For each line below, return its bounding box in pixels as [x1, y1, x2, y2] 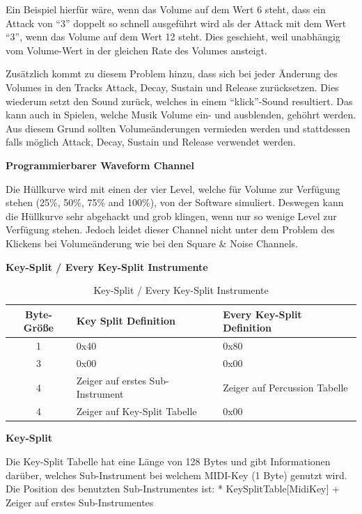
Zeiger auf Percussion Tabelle [223, 380, 348, 394]
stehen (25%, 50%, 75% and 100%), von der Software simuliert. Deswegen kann [6, 195, 344, 210]
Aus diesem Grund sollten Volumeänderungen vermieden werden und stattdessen [6, 120, 350, 135]
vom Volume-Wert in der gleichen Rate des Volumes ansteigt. [6, 42, 267, 57]
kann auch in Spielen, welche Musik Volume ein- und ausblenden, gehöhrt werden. [6, 107, 356, 122]
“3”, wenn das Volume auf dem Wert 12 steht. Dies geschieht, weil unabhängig [6, 29, 340, 44]
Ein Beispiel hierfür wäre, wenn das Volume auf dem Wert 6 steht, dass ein [6, 2, 326, 16]
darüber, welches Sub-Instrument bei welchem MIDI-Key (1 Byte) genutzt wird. [6, 467, 347, 482]
